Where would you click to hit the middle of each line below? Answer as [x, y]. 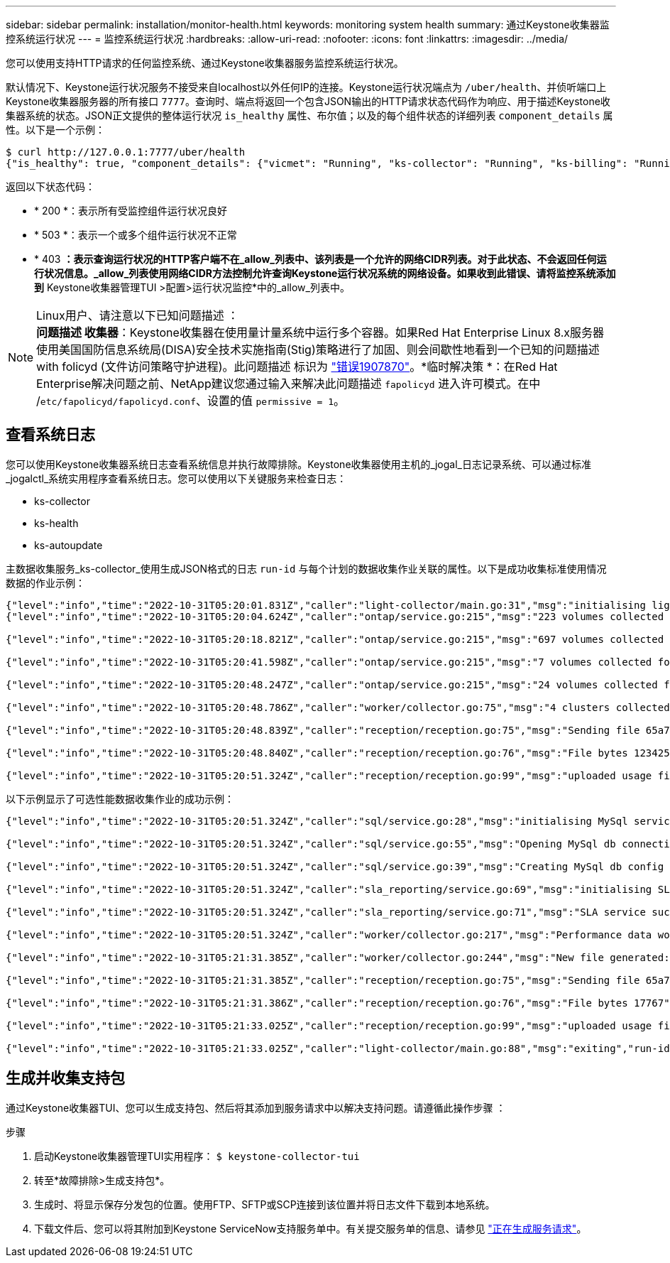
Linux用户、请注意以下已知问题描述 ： [138, 315]
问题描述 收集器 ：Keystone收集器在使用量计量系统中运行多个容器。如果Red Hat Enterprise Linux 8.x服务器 [320, 332]
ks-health [56, 523]
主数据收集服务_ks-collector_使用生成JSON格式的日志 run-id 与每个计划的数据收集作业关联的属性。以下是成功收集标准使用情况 [306, 568]
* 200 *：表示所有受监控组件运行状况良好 [131, 211]
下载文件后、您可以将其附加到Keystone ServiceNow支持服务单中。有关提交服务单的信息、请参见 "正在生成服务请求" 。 [311, 1228]
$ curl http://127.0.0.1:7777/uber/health [126, 152]
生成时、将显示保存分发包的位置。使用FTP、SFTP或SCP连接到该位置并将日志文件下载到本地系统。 [265, 1204]
